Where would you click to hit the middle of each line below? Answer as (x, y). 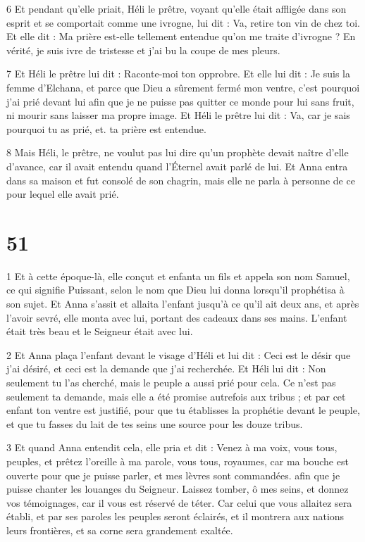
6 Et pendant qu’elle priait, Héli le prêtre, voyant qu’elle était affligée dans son (177, 8)
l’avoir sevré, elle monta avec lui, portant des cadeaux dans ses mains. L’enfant (177, 317)
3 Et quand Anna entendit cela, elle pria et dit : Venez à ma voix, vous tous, (172, 447)
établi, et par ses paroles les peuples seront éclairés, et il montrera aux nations (175, 516)
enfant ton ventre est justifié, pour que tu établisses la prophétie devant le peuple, (183, 410)
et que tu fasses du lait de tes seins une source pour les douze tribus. (155, 423)
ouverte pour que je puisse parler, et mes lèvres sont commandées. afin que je (173, 475)
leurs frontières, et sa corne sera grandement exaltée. (120, 530)
